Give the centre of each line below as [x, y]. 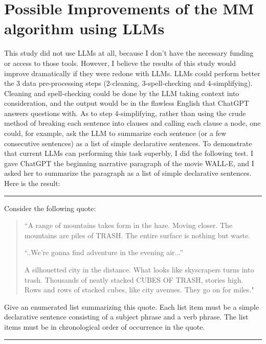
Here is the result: [32, 183]
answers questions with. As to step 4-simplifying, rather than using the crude [125, 113]
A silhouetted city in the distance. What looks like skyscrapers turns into [139, 269]
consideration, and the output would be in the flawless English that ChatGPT [127, 103]
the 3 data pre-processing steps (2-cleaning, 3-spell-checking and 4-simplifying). [128, 83]
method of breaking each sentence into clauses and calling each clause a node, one [132, 123]
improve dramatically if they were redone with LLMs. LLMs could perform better [132, 73]
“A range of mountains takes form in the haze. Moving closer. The [128, 225]
